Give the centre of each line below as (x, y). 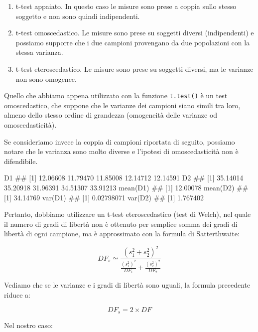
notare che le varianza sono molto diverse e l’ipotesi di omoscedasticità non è (121, 151)
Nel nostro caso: (28, 325)
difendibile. (21, 161)
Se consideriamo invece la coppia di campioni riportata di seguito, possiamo (120, 141)
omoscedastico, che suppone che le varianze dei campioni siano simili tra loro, (122, 105)
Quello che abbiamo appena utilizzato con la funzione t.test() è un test (116, 95)
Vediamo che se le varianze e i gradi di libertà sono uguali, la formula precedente (127, 285)
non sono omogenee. (46, 79)
